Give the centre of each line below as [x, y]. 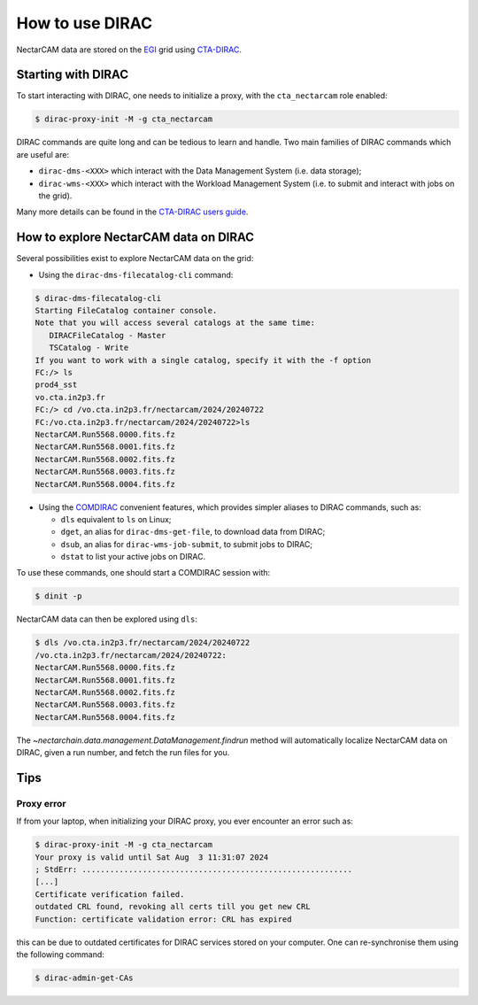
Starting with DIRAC [72, 75]
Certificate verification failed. [110, 894]
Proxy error [41, 803]
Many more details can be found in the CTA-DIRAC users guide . [132, 212]
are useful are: [43, 154]
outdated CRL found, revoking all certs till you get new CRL [173, 907]
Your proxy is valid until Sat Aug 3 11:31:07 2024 [152, 857]
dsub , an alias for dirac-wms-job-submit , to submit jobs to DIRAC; [187, 544]
